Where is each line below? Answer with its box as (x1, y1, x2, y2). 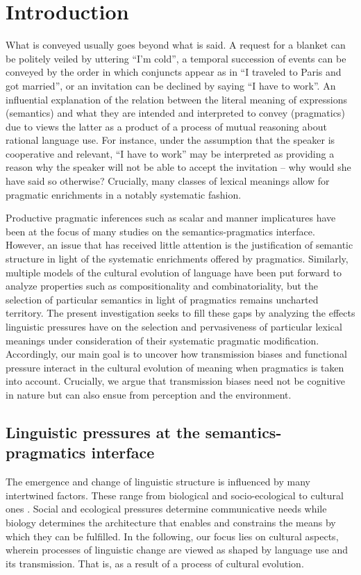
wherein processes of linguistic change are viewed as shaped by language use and (6, 542, 348, 557)
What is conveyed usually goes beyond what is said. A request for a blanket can (6, 37, 346, 52)
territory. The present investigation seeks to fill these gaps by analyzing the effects (6, 306, 355, 320)
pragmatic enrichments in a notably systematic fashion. (6, 187, 242, 201)
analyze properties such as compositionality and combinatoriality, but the (6, 278, 319, 293)
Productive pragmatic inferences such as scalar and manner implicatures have (6, 210, 336, 225)
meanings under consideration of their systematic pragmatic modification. (6, 333, 319, 347)
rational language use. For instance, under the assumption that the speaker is (6, 133, 335, 147)
